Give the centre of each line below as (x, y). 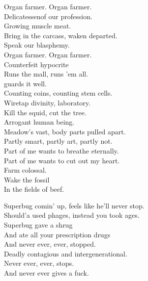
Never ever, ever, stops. (39, 263)
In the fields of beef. (34, 189)
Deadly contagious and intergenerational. (66, 253)
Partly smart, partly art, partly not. (58, 141)
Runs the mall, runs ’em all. (46, 74)
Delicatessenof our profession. (48, 16)
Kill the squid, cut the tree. (45, 112)
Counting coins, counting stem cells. (58, 93)
